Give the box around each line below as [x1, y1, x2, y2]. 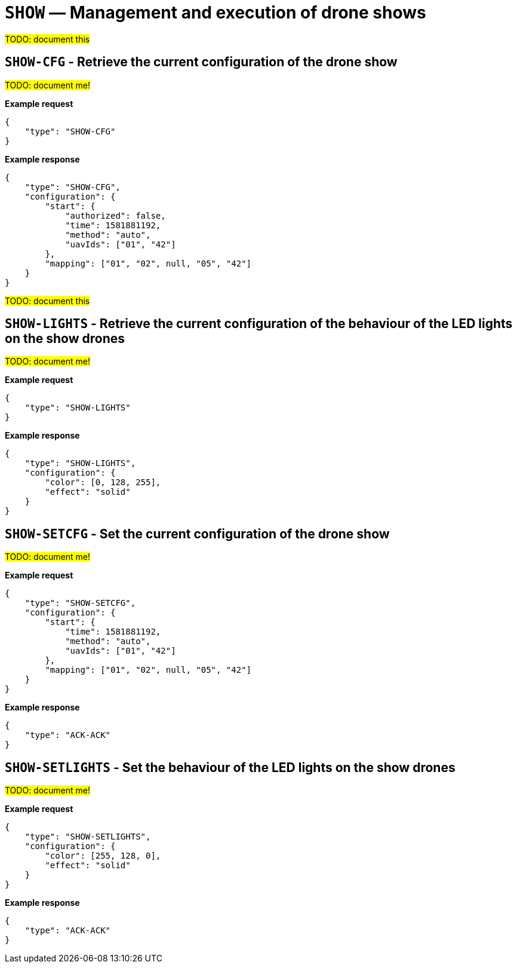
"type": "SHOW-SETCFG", [24, 598, 136, 608]
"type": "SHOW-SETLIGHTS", [24, 832, 151, 842]
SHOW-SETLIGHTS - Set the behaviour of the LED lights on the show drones [5, 759, 456, 775]
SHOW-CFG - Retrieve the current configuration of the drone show [5, 54, 398, 70]
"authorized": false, [65, 210, 166, 220]
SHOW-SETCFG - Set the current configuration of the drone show [5, 526, 390, 541]
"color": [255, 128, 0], [45, 851, 161, 861]
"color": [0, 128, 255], [45, 477, 161, 488]
